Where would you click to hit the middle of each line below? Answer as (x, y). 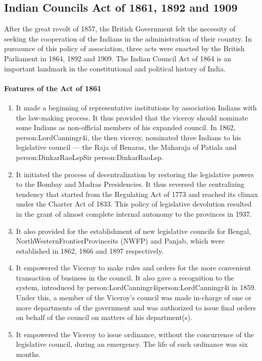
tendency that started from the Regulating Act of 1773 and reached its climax (137, 194)
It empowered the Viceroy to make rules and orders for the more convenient (134, 268)
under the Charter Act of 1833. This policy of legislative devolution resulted (134, 204)
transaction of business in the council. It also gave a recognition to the (125, 277)
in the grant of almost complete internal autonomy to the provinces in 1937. (134, 213)
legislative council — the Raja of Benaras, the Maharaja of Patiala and (126, 147)
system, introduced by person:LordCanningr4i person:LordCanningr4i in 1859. (136, 287)
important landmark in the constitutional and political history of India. (115, 68)
